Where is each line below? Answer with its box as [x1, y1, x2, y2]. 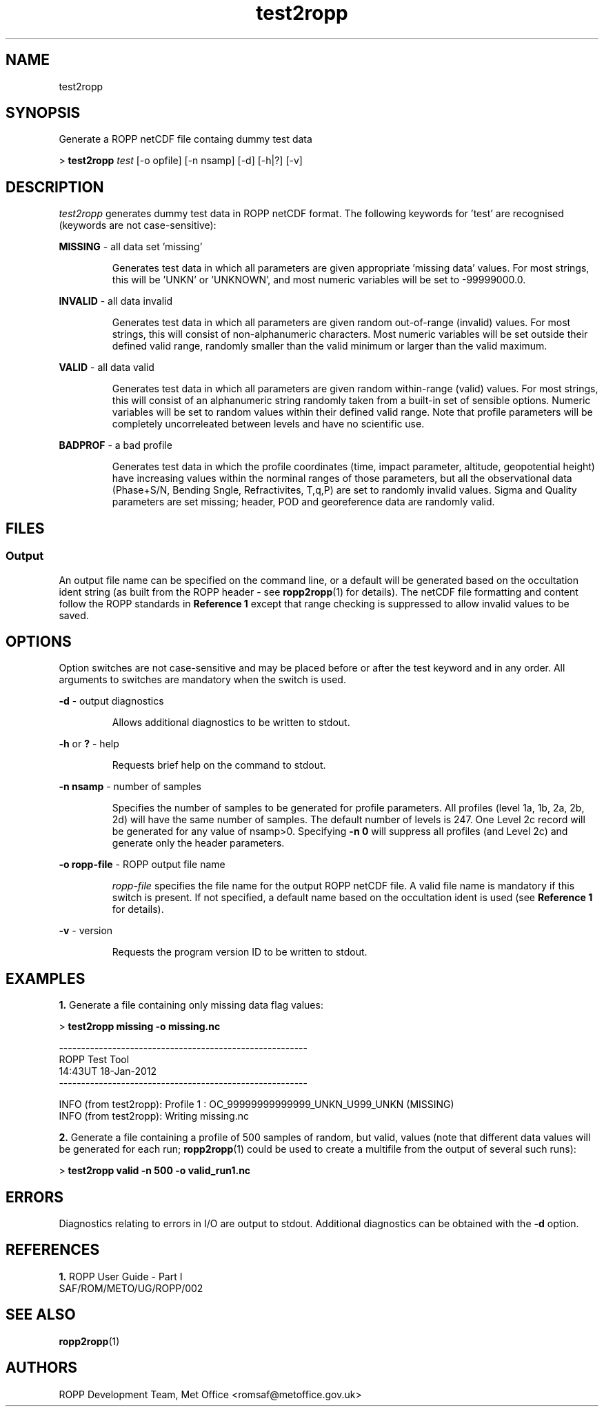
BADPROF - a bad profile [59, 439, 172, 452]
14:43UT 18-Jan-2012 [59, 1065, 157, 1078]
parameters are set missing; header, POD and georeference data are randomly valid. [112, 496, 495, 508]
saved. [59, 609, 89, 621]
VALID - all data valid [59, 361, 154, 374]
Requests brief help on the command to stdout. [112, 759, 326, 771]
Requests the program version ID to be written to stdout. [112, 946, 368, 958]
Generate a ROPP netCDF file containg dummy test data [59, 133, 312, 145]
